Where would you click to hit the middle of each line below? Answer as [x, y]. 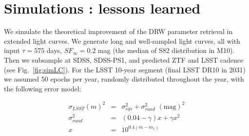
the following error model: [43, 88]
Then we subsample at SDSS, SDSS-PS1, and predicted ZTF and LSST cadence [124, 59]
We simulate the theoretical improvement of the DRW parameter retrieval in [118, 31]
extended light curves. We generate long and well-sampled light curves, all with [122, 41]
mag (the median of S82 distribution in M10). [166, 50]
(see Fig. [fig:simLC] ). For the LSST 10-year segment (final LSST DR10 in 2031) [125, 69]
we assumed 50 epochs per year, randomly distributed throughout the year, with [124, 79]
